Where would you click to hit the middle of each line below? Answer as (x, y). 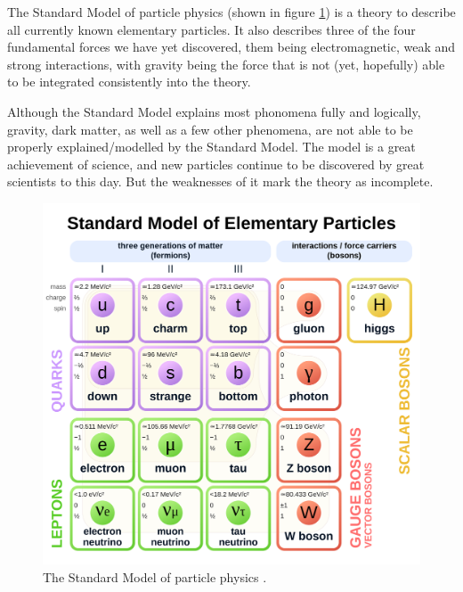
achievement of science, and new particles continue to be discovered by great (216, 164)
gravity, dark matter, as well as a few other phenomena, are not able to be (210, 129)
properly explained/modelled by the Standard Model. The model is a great (211, 147)
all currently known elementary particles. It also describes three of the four (211, 29)
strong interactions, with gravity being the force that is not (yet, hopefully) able (226, 64)
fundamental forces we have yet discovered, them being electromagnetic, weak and (231, 47)
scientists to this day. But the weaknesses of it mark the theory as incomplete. (220, 181)
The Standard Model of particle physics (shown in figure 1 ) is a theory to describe (231, 12)
